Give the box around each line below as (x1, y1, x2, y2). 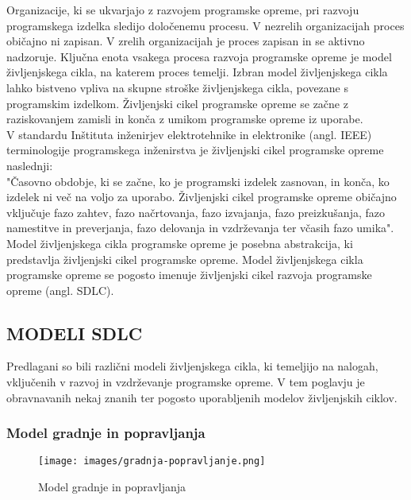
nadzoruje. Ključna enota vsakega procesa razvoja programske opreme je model (6, 48, 392, 64)
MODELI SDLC (6, 320, 143, 345)
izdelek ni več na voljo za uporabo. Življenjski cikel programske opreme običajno (6, 188, 397, 205)
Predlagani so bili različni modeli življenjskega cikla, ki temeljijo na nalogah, (6, 358, 378, 374)
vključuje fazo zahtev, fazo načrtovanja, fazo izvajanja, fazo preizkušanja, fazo (6, 203, 385, 220)
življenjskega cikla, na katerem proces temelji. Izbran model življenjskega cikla (6, 64, 388, 80)
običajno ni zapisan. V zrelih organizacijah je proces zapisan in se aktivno (6, 33, 365, 49)
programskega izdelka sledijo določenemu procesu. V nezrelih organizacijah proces (6, 17, 405, 33)
